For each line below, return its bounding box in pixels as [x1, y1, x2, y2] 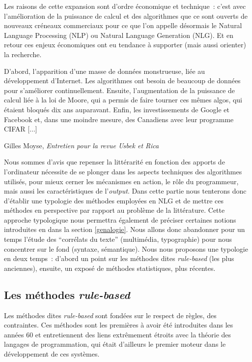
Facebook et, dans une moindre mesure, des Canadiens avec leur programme [4, 114, 234, 124]
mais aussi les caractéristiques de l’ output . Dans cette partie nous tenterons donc [4, 186, 247, 196]
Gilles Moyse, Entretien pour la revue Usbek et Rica [4, 140, 159, 150]
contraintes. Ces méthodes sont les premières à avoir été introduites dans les [4, 320, 233, 330]
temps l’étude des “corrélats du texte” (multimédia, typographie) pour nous [4, 234, 232, 244]
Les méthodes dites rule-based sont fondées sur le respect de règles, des [4, 310, 217, 320]
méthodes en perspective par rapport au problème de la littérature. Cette [4, 205, 225, 215]
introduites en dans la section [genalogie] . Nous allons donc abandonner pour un [4, 224, 245, 234]
